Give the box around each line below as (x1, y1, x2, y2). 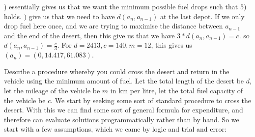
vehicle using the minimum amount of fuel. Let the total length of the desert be (4, 76, 244, 86)
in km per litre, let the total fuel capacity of (110, 85, 243, 95)
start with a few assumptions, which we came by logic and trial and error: (4, 124, 227, 134)
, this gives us (151, 40, 192, 50)
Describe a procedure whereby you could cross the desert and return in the (4, 66, 229, 76)
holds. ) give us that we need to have (4, 11, 115, 21)
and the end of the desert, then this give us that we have (4, 30, 175, 40)
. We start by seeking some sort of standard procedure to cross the (51, 95, 252, 105)
